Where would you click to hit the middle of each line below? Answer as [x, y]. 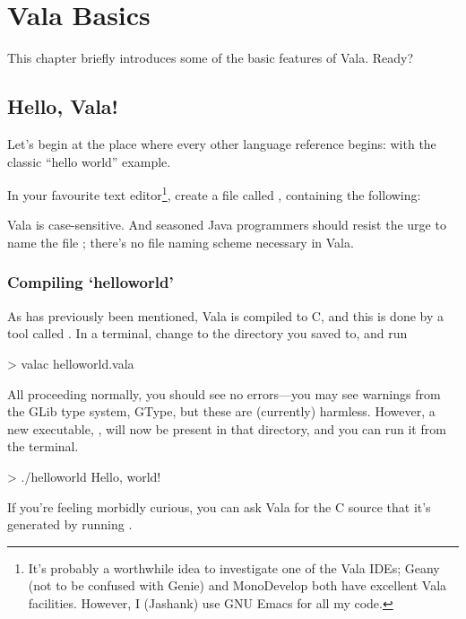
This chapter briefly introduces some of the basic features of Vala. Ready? [210, 58]
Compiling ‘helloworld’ [91, 282]
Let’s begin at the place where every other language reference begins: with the [222, 143]
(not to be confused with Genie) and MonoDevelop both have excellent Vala [237, 585]
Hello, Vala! [63, 106]
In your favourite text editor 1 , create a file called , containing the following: [214, 193]
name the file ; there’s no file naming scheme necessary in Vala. [181, 242]
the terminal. [43, 446]
